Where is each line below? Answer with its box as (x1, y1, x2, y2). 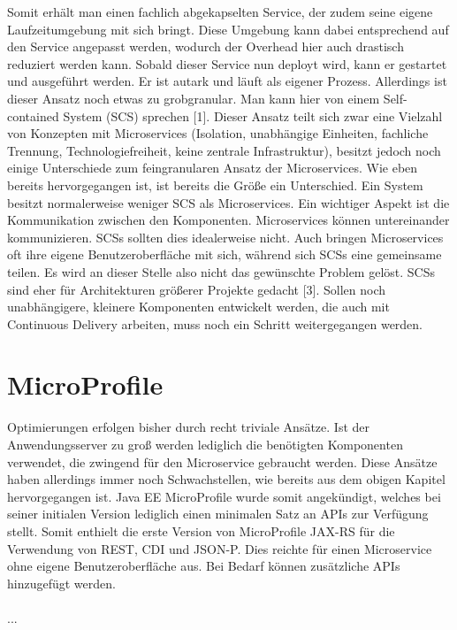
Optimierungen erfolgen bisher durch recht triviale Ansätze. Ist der (7, 418, 370, 436)
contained (7, 106, 59, 125)
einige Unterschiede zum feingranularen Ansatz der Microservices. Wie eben (7, 158, 418, 177)
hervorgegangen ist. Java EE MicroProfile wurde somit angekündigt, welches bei (7, 487, 441, 505)
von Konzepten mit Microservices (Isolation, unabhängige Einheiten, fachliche (7, 124, 429, 142)
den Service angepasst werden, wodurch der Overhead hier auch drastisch (7, 37, 404, 56)
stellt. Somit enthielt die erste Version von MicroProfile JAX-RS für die (7, 521, 395, 540)
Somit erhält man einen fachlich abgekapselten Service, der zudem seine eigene (7, 3, 433, 20)
